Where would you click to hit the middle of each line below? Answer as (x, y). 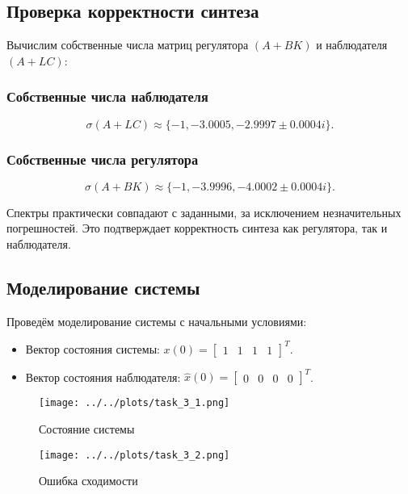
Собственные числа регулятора (103, 159)
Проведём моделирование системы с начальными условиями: (157, 321)
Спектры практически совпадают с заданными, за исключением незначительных (204, 212)
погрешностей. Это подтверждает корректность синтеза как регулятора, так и (197, 228)
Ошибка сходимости (88, 481)
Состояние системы (87, 429)
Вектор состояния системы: (93, 348)
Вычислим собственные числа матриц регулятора (128, 45)
